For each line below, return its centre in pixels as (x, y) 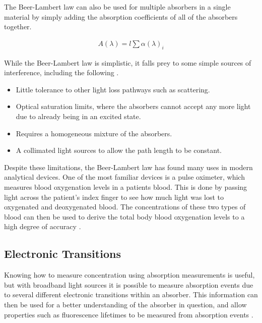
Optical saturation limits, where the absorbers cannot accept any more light (133, 106)
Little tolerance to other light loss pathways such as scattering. (113, 89)
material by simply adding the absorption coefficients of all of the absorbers (121, 16)
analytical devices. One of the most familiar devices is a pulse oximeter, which (124, 177)
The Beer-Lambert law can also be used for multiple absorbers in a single (117, 7)
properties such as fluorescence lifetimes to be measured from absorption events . (129, 314)
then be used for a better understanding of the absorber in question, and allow (125, 304)
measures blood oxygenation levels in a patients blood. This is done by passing (126, 186)
